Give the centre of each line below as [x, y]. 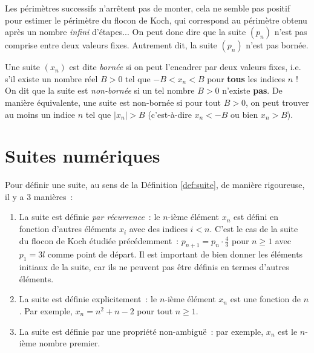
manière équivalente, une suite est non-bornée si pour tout [113, 102]
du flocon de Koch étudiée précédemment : [99, 240]
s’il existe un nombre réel [51, 78]
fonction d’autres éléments [68, 229]
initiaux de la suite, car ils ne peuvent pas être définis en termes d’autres [154, 267]
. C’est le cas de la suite [254, 229]
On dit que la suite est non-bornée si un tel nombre [100, 90]
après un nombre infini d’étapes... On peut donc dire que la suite [126, 32]
